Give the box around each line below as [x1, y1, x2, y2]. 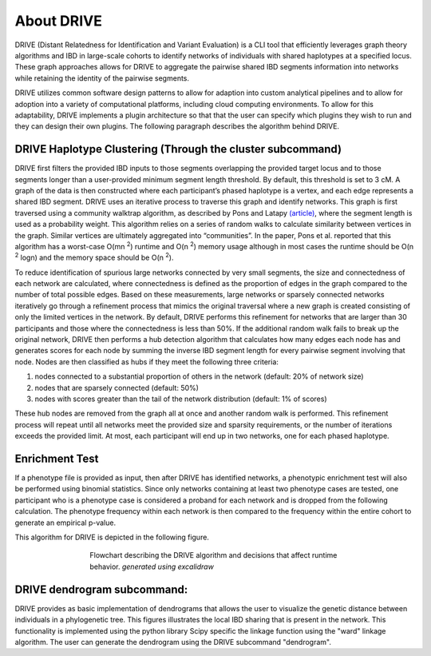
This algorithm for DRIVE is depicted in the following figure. [14, 532, 209, 543]
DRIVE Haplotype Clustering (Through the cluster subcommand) [14, 142, 342, 156]
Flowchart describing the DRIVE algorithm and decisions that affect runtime [89, 551, 338, 560]
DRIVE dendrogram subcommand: [14, 582, 188, 596]
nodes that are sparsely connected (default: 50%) [34, 383, 200, 392]
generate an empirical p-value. [14, 518, 116, 527]
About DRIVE [14, 12, 103, 30]
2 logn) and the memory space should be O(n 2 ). [14, 252, 174, 263]
